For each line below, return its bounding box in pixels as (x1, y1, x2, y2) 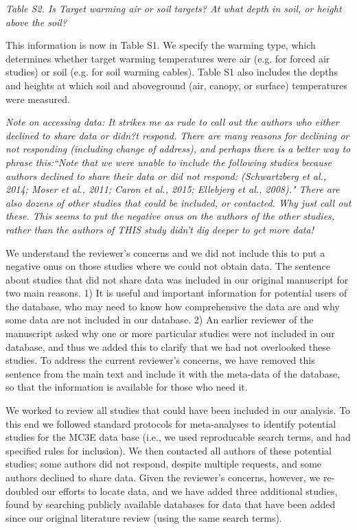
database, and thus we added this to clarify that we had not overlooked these (5, 339, 330, 354)
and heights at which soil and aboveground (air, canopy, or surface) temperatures (5, 78, 347, 92)
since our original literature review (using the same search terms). (5, 510, 282, 525)
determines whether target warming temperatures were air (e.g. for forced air (5, 51, 330, 65)
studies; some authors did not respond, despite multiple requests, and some (5, 457, 322, 471)
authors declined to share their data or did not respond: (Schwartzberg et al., (5, 168, 327, 183)
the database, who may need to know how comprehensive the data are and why (5, 299, 340, 313)
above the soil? (5, 14, 67, 29)
